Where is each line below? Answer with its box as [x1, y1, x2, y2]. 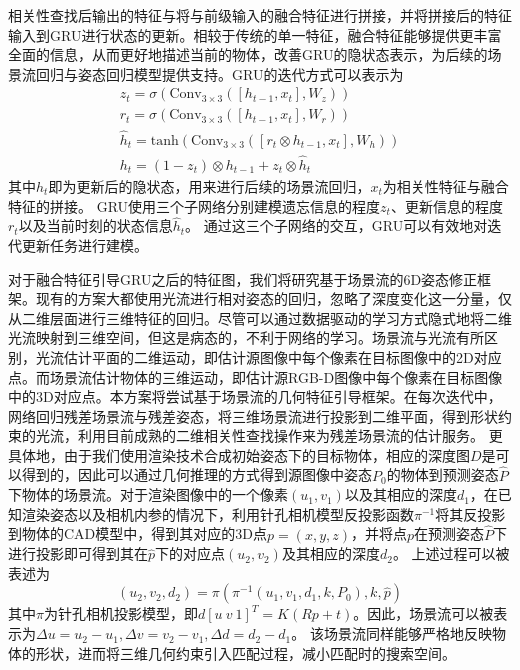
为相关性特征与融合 [382, 175, 509, 196]
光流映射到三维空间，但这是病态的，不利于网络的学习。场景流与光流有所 [8, 327, 484, 348]
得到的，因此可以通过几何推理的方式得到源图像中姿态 [21, 464, 372, 485]
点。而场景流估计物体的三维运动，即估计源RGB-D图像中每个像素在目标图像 [8, 366, 503, 387]
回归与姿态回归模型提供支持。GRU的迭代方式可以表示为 [35, 63, 404, 84]
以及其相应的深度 [344, 484, 457, 505]
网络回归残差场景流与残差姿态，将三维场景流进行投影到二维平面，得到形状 [8, 405, 498, 426]
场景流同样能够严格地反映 [323, 623, 492, 644]
